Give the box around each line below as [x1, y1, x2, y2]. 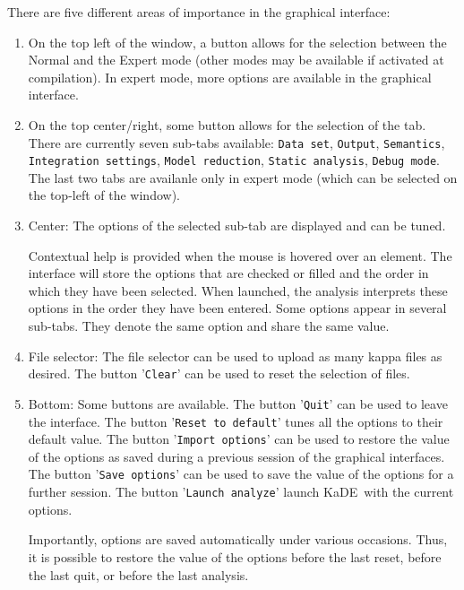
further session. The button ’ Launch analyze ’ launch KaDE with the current [28, 482, 454, 501]
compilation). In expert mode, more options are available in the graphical [28, 67, 432, 86]
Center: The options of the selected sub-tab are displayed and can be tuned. [28, 216, 446, 235]
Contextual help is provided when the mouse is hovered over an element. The [28, 246, 452, 265]
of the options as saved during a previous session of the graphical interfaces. [28, 447, 445, 465]
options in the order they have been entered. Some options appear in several [28, 299, 447, 317]
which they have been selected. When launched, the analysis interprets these [28, 281, 448, 299]
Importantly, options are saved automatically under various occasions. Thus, [28, 530, 448, 549]
